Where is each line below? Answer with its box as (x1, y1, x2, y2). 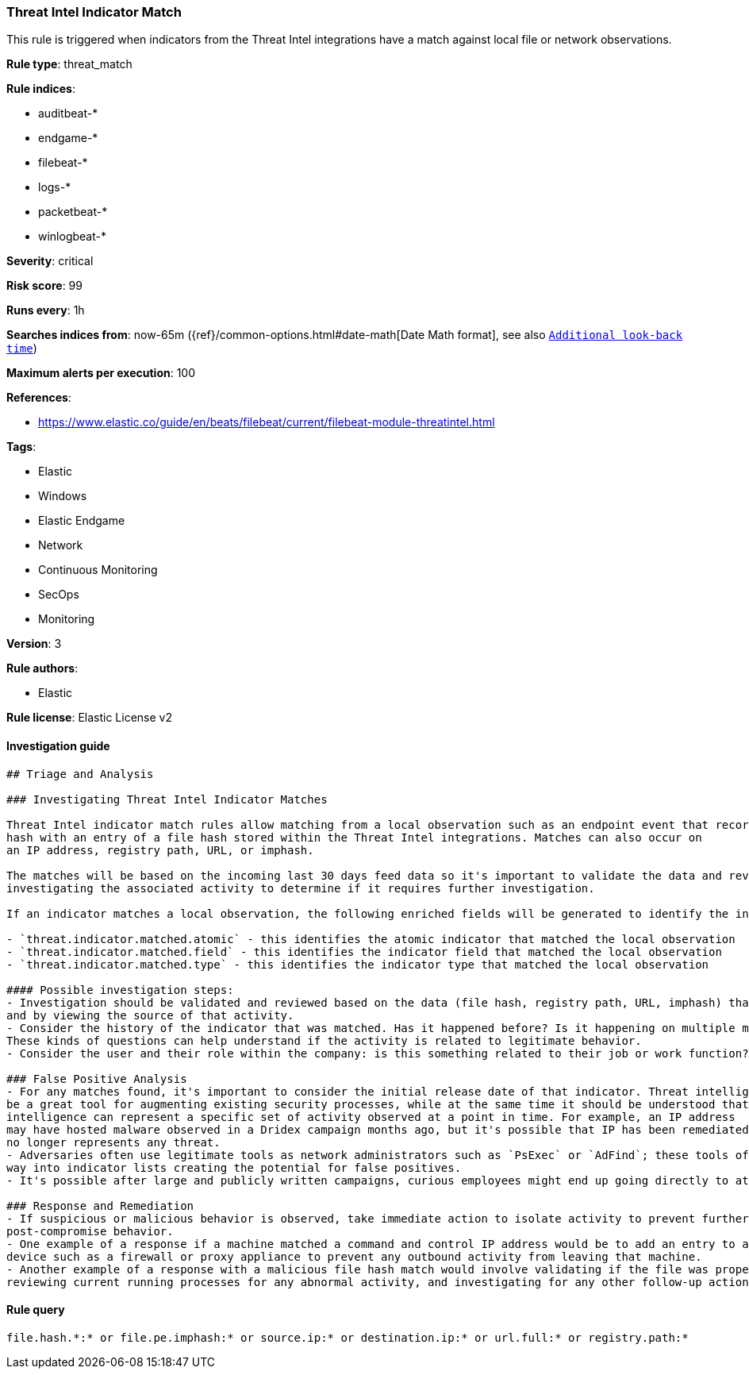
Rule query (6, 1303, 65, 1317)
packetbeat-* (38, 205, 108, 219)
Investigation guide (6, 738, 110, 753)
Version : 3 (6, 637, 62, 651)
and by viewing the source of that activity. (6, 1008, 294, 1022)
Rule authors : (6, 661, 79, 676)
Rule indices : (6, 82, 75, 96)
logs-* (38, 180, 71, 195)
